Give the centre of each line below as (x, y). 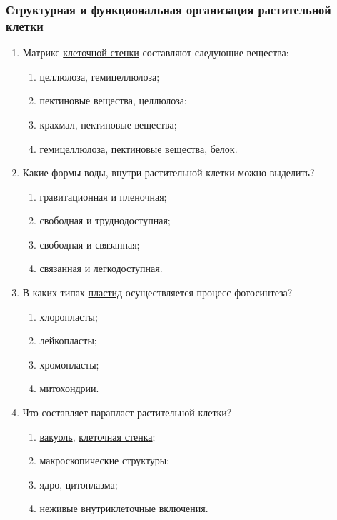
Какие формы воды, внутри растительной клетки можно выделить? (168, 172)
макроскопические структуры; (105, 460)
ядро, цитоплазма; (79, 484)
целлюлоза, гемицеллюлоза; (100, 76)
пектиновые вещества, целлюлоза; (113, 100)
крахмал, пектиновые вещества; (108, 124)
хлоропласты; (69, 316)
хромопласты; (69, 364)
